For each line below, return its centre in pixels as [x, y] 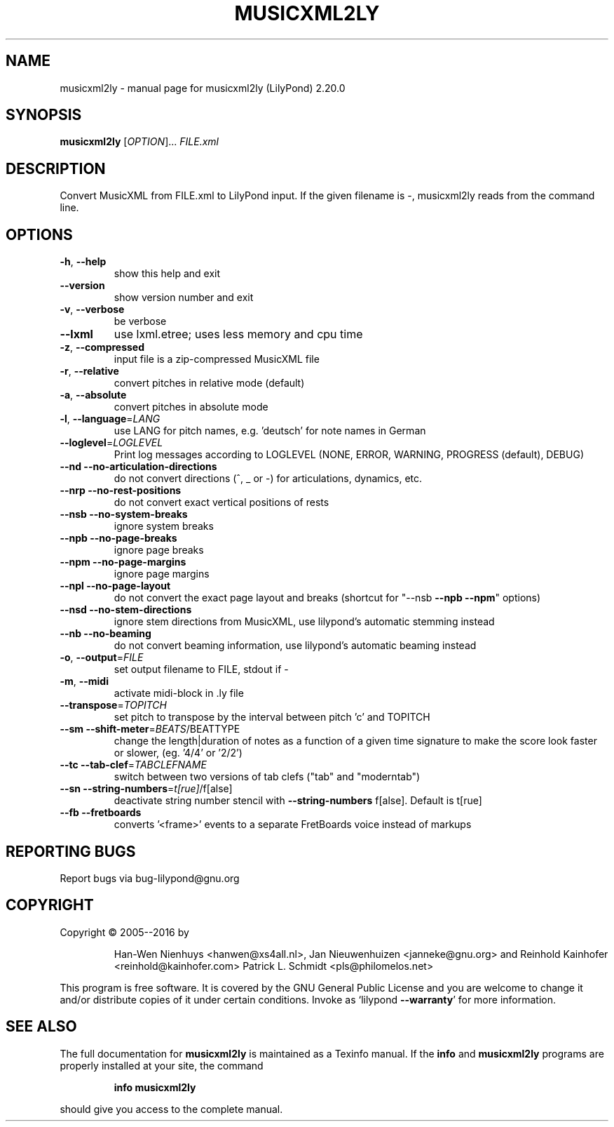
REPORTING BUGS [71, 851]
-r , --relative [89, 371]
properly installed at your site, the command [162, 1065]
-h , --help [83, 262]
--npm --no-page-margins [123, 562]
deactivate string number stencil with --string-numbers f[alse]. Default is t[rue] [298, 801]
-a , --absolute [93, 395]
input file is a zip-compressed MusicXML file [217, 359]
